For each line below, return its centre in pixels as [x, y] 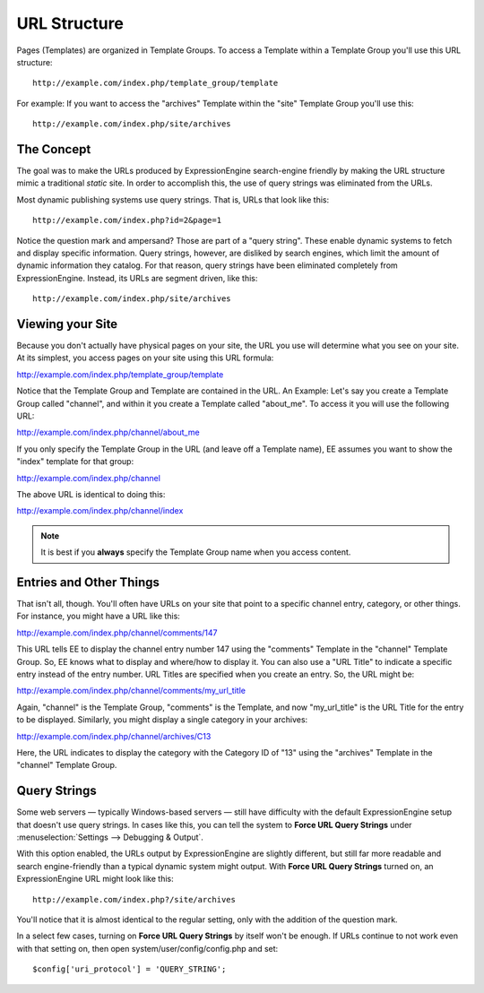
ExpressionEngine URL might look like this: [95, 879]
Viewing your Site [67, 324]
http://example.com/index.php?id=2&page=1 [127, 220]
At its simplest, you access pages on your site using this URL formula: [145, 358]
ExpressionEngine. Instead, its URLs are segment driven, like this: [137, 278]
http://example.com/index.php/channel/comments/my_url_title [131, 691]
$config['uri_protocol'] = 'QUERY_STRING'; [130, 969]
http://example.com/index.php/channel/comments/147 [117, 633]
